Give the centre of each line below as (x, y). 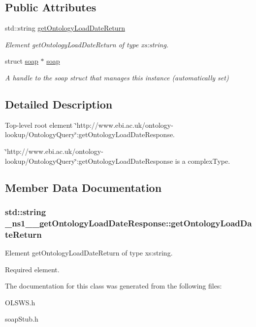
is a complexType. (203, 161)
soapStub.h (22, 319)
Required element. (32, 269)
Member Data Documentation (83, 187)
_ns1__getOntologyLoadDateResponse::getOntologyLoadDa (128, 223)
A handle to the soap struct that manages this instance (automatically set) (117, 77)
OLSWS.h (20, 302)
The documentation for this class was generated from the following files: (113, 286)
